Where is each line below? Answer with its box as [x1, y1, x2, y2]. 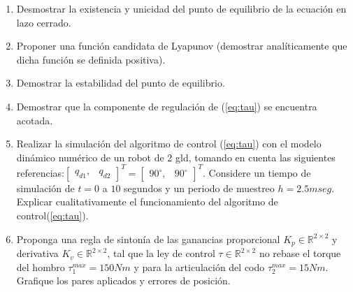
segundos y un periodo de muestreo [124, 180, 275, 195]
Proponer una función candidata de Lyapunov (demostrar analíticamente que [16, 38, 347, 53]
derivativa [16, 246, 59, 261]
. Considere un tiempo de [202, 165, 311, 180]
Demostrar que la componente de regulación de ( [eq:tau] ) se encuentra [16, 98, 317, 113]
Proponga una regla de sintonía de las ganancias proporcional [16, 231, 280, 246]
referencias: [16, 165, 65, 180]
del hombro [16, 259, 65, 274]
